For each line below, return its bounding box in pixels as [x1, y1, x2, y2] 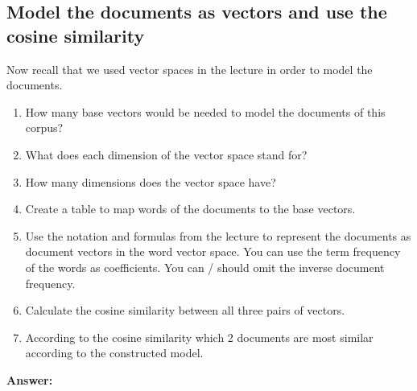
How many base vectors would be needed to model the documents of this [25, 103, 386, 120]
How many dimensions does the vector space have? [25, 173, 276, 190]
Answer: [6, 371, 53, 388]
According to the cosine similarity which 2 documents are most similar [25, 328, 374, 345]
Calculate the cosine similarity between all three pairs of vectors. [25, 302, 345, 319]
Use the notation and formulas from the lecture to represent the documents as [25, 227, 411, 244]
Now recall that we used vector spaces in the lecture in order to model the [6, 60, 373, 77]
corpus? [25, 119, 64, 136]
